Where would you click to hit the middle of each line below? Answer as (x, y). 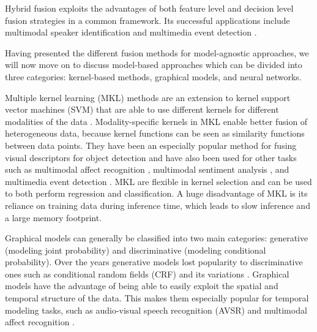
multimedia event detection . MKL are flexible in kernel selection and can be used (158, 181)
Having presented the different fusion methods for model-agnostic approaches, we (157, 52)
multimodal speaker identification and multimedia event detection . (131, 32)
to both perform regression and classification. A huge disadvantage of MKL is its (156, 193)
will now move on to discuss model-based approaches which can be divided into (154, 65)
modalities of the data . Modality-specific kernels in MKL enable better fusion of (156, 121)
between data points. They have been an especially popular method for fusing (151, 145)
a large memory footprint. (54, 217)
